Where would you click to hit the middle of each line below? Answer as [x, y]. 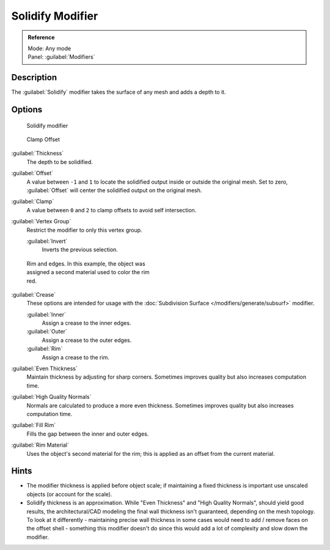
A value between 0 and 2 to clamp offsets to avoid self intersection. [112, 210]
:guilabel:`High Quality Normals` [51, 397]
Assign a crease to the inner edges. [86, 323]
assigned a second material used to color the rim [88, 272]
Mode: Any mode [50, 48]
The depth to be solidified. [60, 162]
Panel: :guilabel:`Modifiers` [61, 57]
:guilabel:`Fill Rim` [34, 425]
